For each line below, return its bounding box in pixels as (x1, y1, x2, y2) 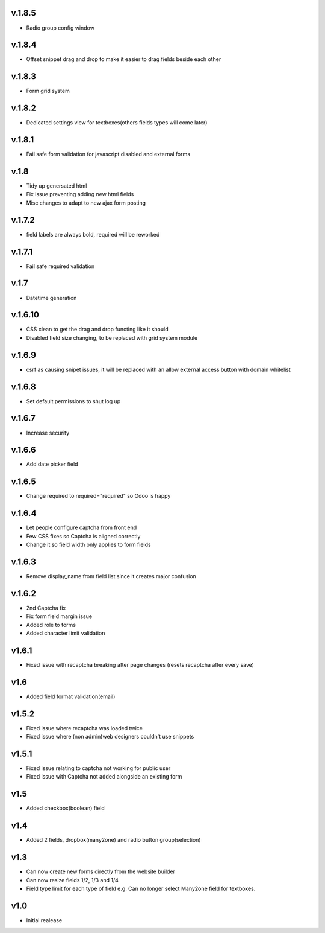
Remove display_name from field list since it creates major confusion (26, 572, 197, 579)
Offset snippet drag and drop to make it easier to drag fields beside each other (26, 56, 221, 63)
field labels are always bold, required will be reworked (26, 231, 160, 238)
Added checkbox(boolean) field (26, 804, 105, 812)
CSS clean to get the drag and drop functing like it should (26, 326, 169, 333)
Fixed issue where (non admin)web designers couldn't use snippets (26, 733, 194, 740)
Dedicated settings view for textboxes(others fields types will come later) (26, 119, 208, 126)
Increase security (26, 429, 70, 436)
